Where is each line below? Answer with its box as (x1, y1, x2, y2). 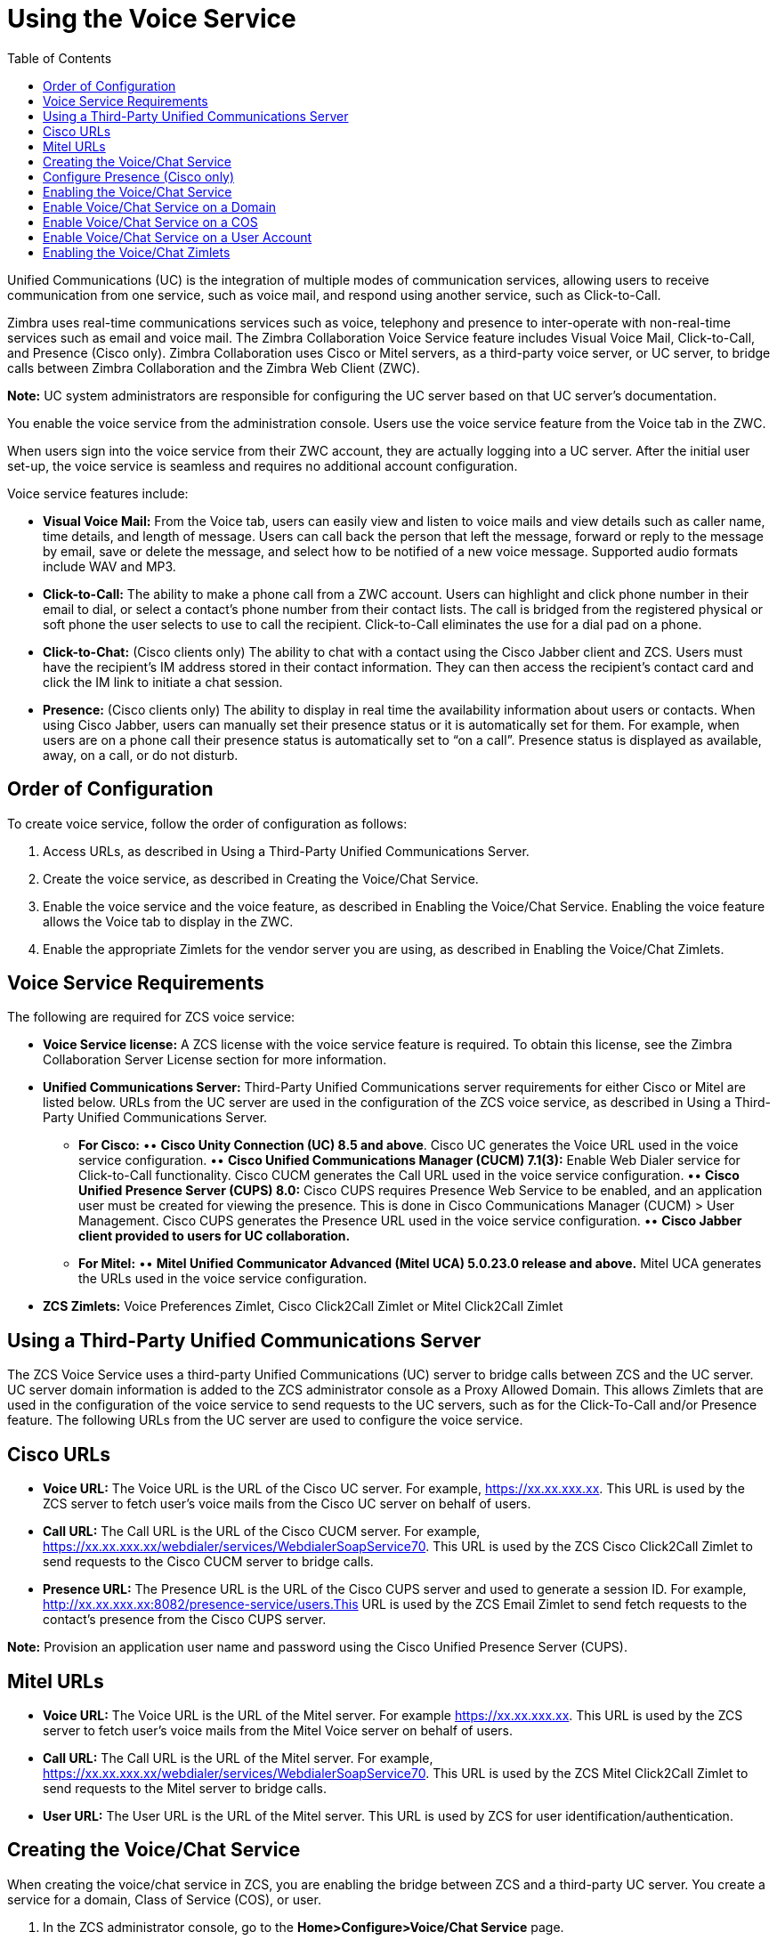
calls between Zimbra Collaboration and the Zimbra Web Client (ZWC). (7, 360, 420, 376)
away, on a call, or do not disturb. (43, 747, 239, 763)
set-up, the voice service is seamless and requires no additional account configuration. (7, 457, 518, 473)
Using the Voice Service (7, 4, 296, 34)
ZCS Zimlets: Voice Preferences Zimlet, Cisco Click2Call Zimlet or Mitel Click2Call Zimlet (43, 1298, 563, 1314)
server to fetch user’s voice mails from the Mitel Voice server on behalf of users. (43, 1722, 513, 1738)
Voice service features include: (7, 485, 189, 501)
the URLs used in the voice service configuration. (78, 1271, 368, 1287)
